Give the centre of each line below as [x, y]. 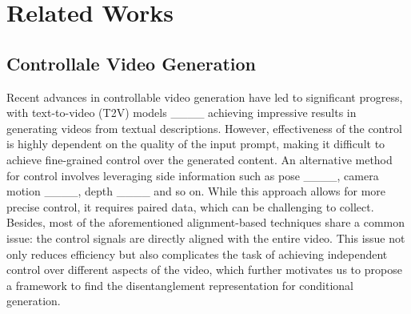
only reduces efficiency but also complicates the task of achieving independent [197, 254]
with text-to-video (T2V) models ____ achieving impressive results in [182, 113]
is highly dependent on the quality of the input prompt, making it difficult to [196, 144]
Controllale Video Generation [131, 63]
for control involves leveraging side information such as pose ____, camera [193, 175]
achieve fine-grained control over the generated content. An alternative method [200, 159]
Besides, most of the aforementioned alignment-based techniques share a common [206, 222]
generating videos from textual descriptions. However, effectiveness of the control [204, 128]
